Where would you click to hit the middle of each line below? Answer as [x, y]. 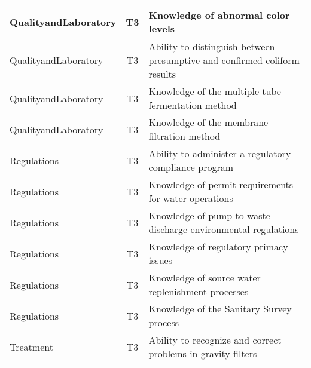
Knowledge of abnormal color [219, 15]
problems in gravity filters [203, 353]
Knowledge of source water [205, 277]
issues [160, 260]
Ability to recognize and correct [215, 340]
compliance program [191, 167]
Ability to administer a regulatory [220, 153]
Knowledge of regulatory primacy [218, 246]
